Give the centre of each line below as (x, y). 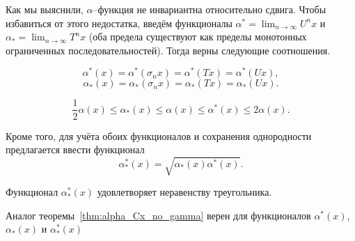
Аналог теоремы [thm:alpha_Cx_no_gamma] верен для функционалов (158, 215)
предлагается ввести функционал (75, 149)
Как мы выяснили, (45, 9)
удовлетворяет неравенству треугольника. (184, 192)
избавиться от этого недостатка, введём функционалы (119, 23)
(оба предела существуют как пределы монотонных (198, 37)
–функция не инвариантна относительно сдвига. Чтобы (210, 9)
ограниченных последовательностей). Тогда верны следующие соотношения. (168, 50)
